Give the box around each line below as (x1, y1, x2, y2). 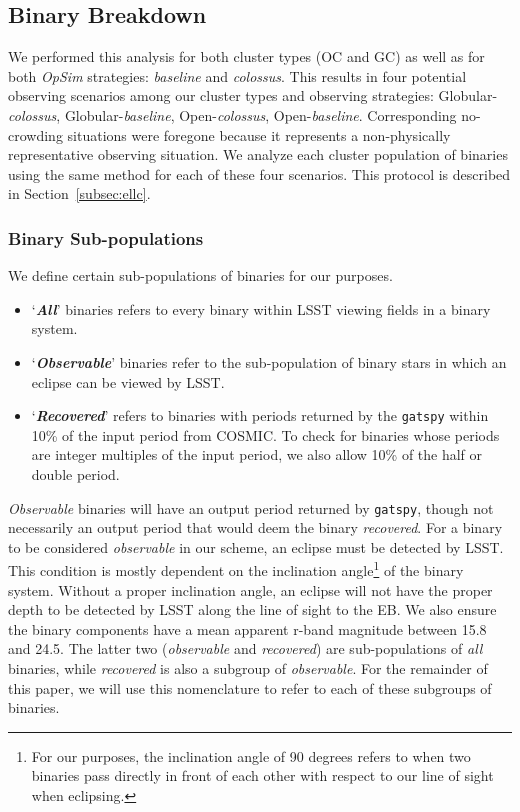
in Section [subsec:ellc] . (8, 183, 151, 204)
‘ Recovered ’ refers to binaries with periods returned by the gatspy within (31, 405, 489, 426)
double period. (31, 463, 120, 484)
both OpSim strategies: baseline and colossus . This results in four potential (8, 65, 467, 86)
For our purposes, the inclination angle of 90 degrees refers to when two (31, 745, 471, 766)
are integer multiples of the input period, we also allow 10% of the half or (31, 444, 483, 465)
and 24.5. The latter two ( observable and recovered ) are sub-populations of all (8, 638, 483, 659)
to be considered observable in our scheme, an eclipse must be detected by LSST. (8, 536, 504, 557)
